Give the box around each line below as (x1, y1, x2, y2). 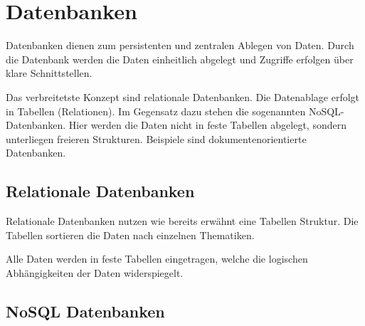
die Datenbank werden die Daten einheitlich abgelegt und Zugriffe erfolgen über (6, 51, 354, 66)
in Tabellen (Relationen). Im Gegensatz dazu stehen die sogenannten (6, 103, 306, 118)
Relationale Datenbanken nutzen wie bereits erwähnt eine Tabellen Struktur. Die (6, 214, 359, 228)
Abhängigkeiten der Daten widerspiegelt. (6, 265, 184, 280)
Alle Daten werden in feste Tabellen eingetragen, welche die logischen (6, 251, 308, 266)
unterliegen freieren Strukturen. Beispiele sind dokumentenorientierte (6, 131, 307, 146)
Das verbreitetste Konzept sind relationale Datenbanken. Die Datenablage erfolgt (6, 89, 359, 104)
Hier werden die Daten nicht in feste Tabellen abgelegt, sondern (68, 117, 347, 132)
